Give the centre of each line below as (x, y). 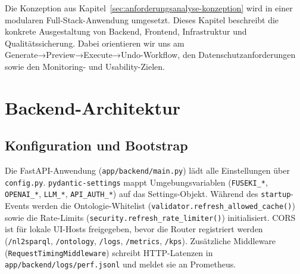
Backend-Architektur (93, 107)
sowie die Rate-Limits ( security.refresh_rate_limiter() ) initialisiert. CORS (150, 217)
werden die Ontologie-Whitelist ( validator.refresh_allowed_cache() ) (163, 206)
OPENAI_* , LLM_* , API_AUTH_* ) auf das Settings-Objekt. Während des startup (148, 194)
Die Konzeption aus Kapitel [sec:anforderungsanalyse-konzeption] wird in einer (149, 8)
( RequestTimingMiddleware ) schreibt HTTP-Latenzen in (109, 252)
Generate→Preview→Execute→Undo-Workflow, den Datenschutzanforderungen (150, 55)
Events (17, 206)
